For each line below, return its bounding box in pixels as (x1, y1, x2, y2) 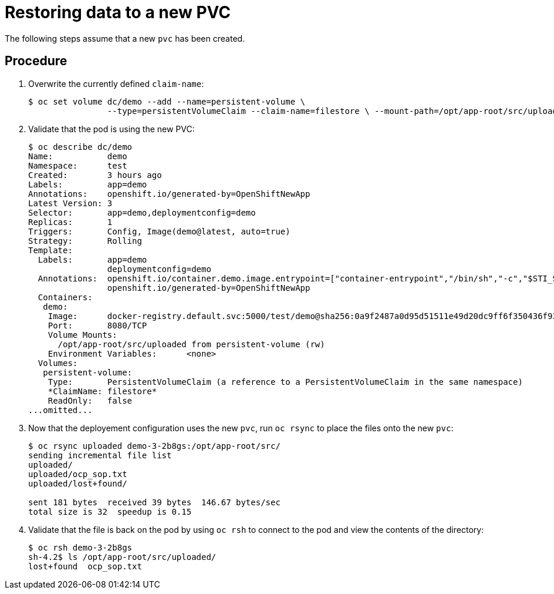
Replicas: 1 (28, 217, 113, 227)
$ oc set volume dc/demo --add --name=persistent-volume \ (28, 96, 306, 106)
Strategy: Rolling (28, 236, 142, 246)
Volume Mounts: (48, 330, 117, 340)
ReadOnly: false (48, 395, 133, 405)
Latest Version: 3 (28, 198, 113, 208)
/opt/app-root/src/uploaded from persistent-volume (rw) (58, 339, 325, 349)
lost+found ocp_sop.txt (28, 561, 142, 571)
